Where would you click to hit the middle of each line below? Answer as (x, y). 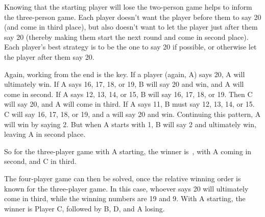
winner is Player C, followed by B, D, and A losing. (85, 208)
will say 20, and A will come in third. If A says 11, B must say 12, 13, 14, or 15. (129, 104)
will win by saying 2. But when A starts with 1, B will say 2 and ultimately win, (130, 124)
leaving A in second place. (45, 134)
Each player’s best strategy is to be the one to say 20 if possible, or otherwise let (130, 47)
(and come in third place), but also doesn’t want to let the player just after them (131, 27)
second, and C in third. (40, 161)
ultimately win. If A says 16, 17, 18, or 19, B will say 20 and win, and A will (124, 84)
